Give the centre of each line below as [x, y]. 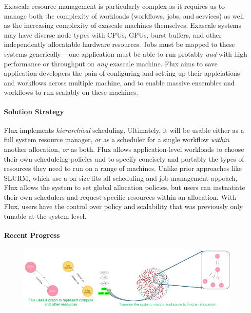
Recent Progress [32, 235]
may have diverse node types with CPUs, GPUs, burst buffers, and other [113, 34]
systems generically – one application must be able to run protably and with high [126, 53]
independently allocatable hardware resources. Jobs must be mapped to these [119, 44]
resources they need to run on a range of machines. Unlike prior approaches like [123, 168]
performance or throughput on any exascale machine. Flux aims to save [111, 63]
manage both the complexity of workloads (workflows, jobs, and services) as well [124, 15]
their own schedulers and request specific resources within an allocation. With [120, 197]
